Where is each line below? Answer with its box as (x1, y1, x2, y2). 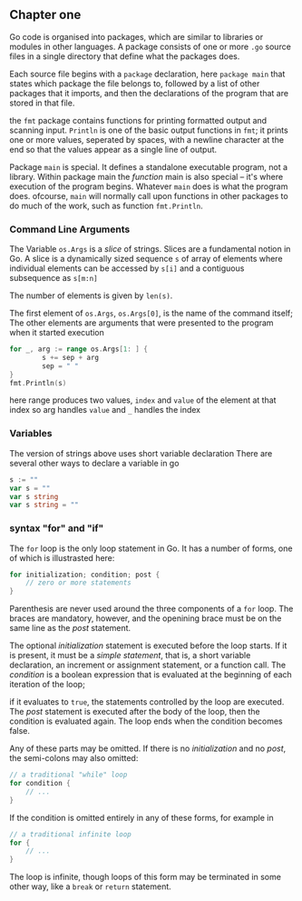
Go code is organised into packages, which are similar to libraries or (9, 31, 264, 42)
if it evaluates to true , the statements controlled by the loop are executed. (9, 696, 285, 707)
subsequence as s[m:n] (9, 273, 98, 284)
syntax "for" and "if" (9, 522, 104, 535)
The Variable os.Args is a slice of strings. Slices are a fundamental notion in (9, 244, 291, 255)
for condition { (9, 779, 71, 788)
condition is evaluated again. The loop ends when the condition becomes (9, 716, 283, 726)
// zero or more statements (25, 578, 132, 587)
